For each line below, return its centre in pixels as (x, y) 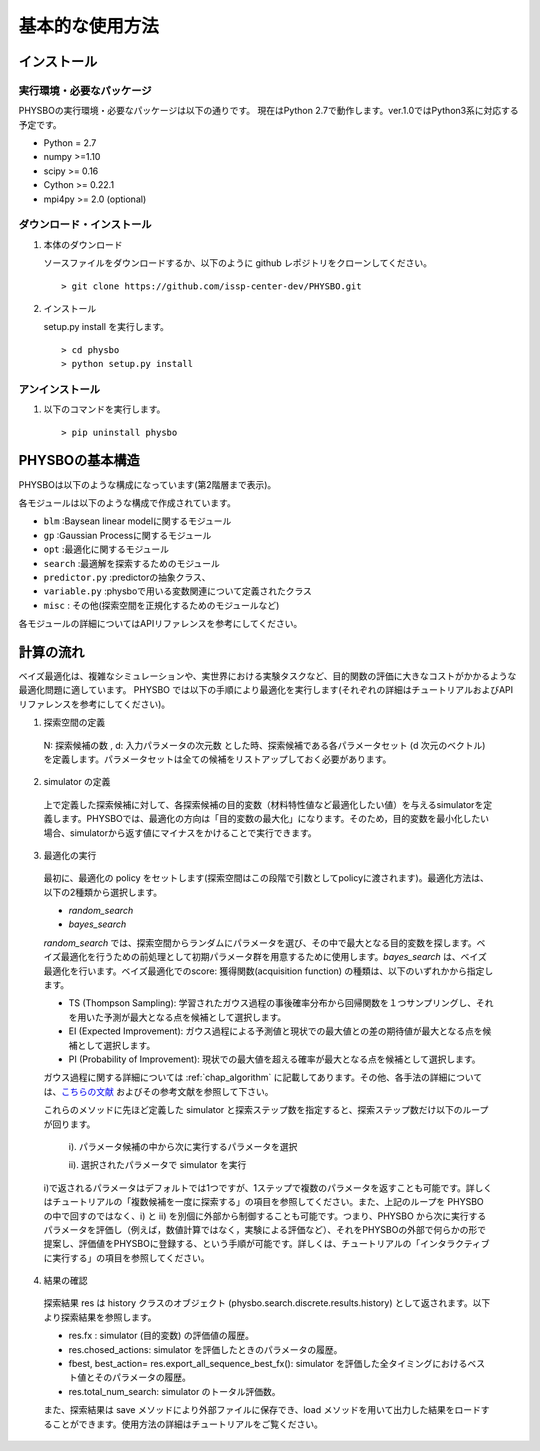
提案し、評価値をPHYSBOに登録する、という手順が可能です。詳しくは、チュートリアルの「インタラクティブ (266, 1244)
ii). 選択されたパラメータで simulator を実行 (157, 1165)
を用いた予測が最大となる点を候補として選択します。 (177, 1017)
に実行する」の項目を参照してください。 (126, 1257)
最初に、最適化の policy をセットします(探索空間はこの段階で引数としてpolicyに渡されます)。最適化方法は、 (266, 878)
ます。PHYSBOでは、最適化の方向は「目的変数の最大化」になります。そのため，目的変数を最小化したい (275, 819)
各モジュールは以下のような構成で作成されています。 (127, 502)
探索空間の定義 (74, 722)
